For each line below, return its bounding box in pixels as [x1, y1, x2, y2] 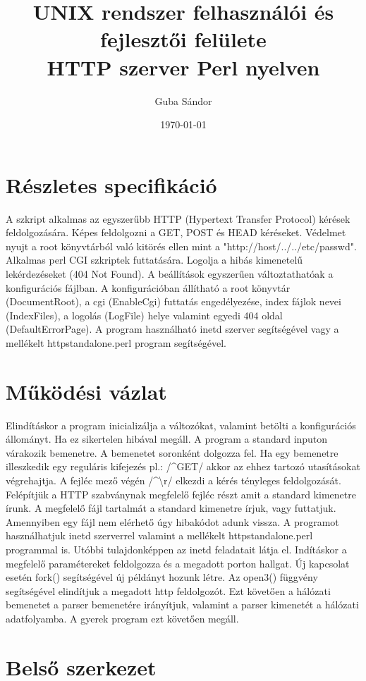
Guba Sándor [154, 93, 212, 108]
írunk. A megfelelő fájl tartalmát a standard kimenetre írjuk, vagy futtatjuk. [6, 501, 336, 515]
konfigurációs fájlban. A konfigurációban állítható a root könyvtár [6, 280, 291, 295]
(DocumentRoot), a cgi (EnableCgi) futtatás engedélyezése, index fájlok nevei [6, 294, 341, 309]
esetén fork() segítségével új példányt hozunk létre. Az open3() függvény [6, 570, 318, 584]
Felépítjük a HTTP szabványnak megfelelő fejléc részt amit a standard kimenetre [6, 486, 356, 501]
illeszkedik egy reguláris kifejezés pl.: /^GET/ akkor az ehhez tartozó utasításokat [6, 459, 360, 474]
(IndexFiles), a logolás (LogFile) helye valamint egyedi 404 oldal [6, 307, 283, 322]
